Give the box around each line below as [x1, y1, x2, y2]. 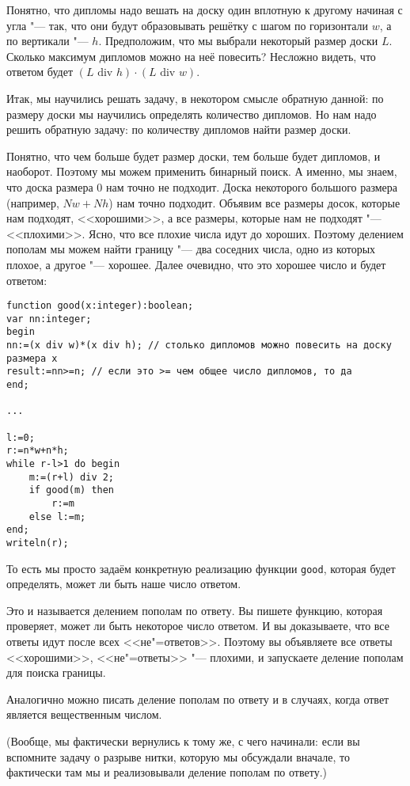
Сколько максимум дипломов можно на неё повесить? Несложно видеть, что [6, 47, 376, 64]
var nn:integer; [6, 313, 92, 325]
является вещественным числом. [6, 706, 162, 723]
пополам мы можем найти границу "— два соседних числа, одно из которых [6, 241, 376, 257]
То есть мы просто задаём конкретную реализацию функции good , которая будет [6, 560, 396, 576]
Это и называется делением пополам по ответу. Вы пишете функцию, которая [6, 602, 383, 618]
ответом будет [6, 63, 74, 80]
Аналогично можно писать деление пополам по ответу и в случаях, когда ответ [6, 690, 389, 707]
